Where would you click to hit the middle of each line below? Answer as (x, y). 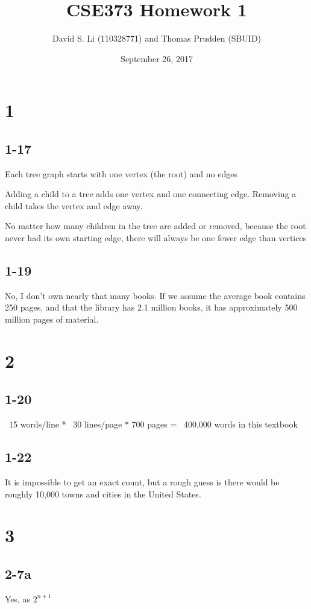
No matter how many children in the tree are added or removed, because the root (155, 226)
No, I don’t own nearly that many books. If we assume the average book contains (155, 295)
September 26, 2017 (157, 58)
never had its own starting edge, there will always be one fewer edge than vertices (156, 238)
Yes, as (18, 598)
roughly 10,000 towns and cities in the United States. (103, 494)
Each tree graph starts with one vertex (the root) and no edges (121, 173)
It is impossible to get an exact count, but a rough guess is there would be (142, 482)
